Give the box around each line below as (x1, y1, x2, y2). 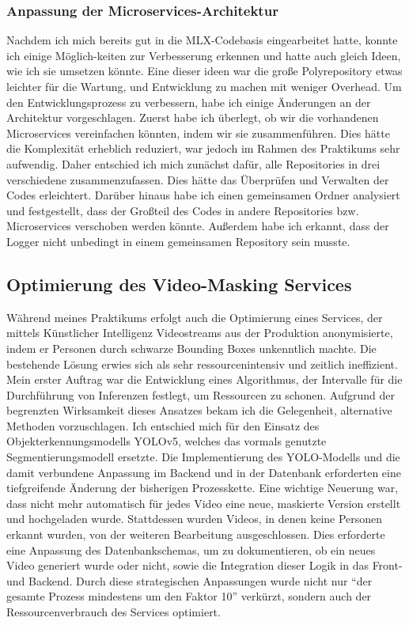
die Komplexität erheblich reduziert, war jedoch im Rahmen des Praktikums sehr (6, 140, 400, 157)
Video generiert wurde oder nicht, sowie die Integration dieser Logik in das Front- (6, 557, 403, 574)
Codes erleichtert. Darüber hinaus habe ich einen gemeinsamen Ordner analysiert (6, 187, 400, 203)
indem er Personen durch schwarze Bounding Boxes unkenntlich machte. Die (6, 339, 377, 356)
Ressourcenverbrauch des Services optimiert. (6, 604, 221, 620)
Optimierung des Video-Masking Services (6, 271, 352, 296)
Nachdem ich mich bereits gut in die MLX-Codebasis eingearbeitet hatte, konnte (6, 32, 398, 48)
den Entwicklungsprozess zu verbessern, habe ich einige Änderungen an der (6, 93, 371, 110)
